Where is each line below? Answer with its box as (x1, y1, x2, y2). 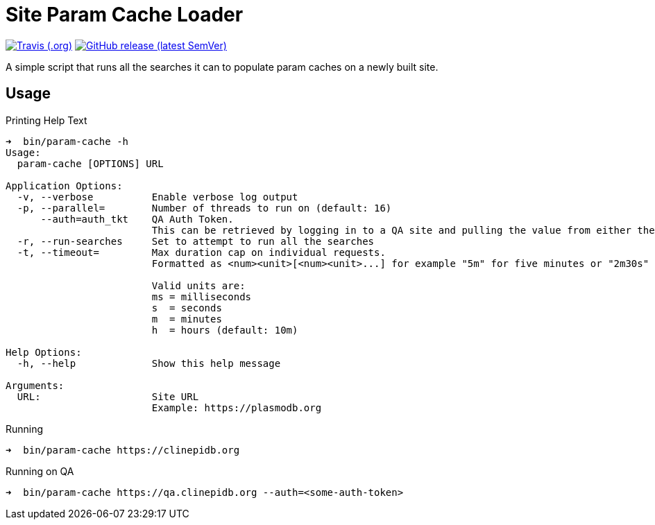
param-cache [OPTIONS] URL (17, 157, 164, 169)
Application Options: (6, 180, 123, 191)
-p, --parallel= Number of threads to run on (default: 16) (17, 202, 392, 214)
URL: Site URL (17, 390, 199, 402)
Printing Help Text (6, 114, 87, 126)
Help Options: (6, 346, 82, 358)
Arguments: (6, 379, 65, 391)
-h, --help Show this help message (17, 357, 281, 369)
